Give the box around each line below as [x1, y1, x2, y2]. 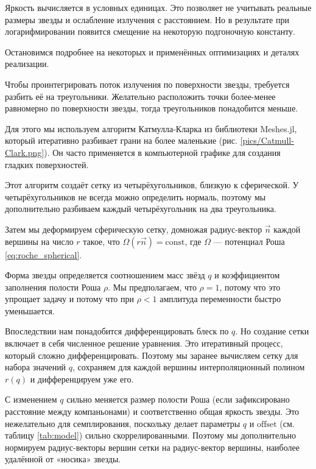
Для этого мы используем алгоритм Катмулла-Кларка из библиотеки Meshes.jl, [5, 122, 297, 135]
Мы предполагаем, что [113, 280, 197, 293]
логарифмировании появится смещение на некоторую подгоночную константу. [5, 25, 296, 38]
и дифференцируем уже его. [30, 372, 134, 385]
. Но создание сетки [235, 325, 309, 337]
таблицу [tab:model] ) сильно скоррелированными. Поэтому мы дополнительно [5, 429, 297, 442]
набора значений [5, 361, 66, 373]
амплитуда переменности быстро [160, 292, 281, 305]
